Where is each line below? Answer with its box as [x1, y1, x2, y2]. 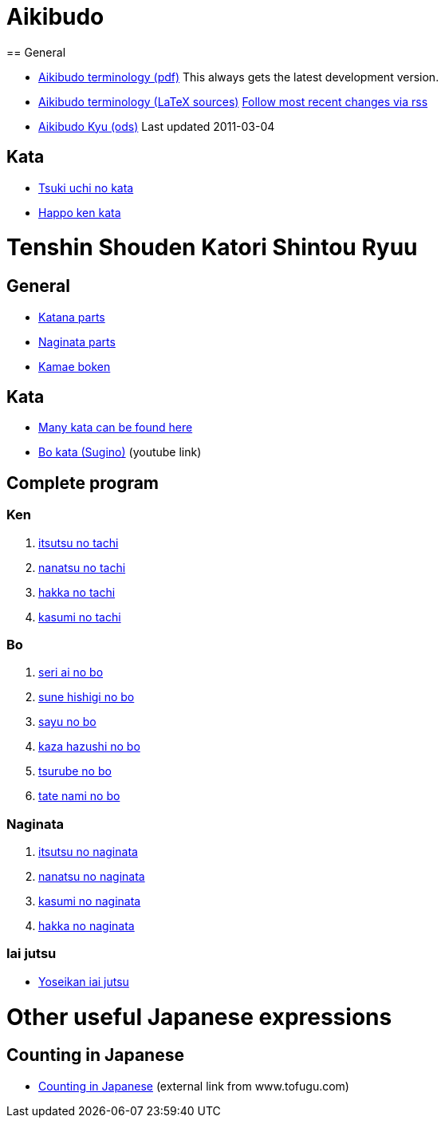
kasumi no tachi [38, 609, 121, 624]
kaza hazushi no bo [38, 739, 140, 754]
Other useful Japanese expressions [6, 1003, 392, 1031]
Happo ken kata [38, 205, 121, 219]
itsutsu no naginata [38, 845, 138, 859]
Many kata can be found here [38, 420, 193, 435]
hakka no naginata [38, 919, 135, 933]
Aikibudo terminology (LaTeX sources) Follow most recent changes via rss [38, 94, 428, 108]
